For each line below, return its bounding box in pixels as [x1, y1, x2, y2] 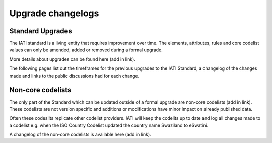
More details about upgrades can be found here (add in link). [9, 56, 135, 62]
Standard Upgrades [9, 27, 73, 35]
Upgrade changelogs [9, 8, 99, 19]
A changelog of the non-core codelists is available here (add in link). [9, 131, 151, 138]
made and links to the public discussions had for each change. [9, 73, 140, 79]
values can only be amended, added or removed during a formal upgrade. [9, 47, 163, 53]
